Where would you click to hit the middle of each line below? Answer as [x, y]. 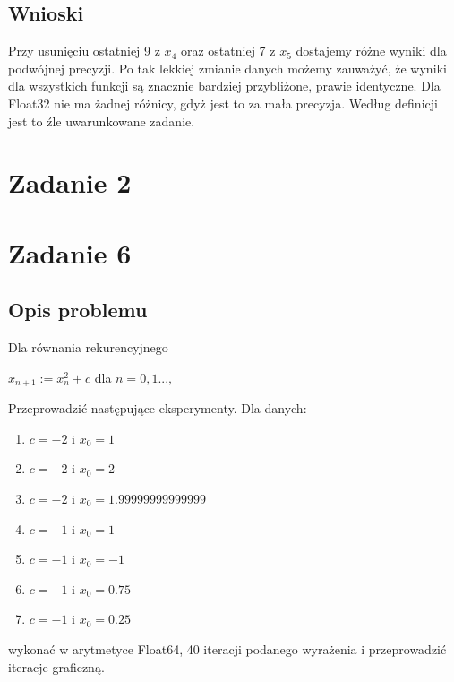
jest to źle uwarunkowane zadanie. [102, 121]
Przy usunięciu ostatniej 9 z [84, 51]
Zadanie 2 [70, 182]
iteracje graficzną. [56, 666]
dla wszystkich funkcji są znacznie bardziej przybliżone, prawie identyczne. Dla [224, 86]
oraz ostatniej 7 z [228, 51]
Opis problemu [78, 310]
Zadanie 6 [70, 252]
